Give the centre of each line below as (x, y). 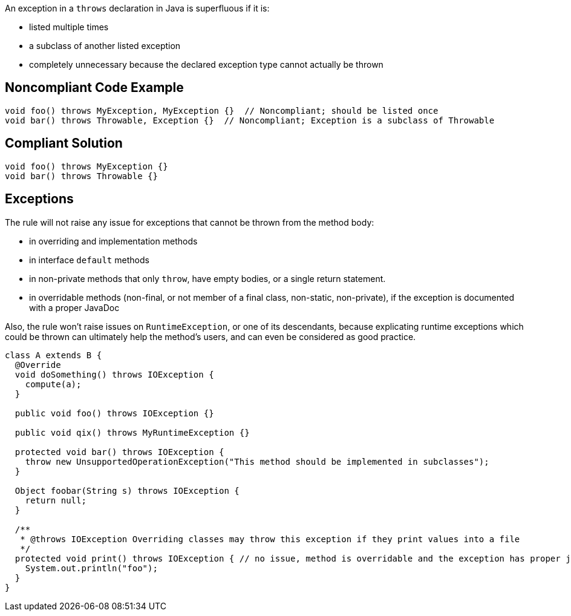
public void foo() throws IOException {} (114, 413)
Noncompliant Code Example (94, 88)
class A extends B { (54, 355)
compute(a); (53, 384)
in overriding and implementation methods (113, 241)
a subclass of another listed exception (105, 46)
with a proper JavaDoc (74, 307)
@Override (38, 365)
